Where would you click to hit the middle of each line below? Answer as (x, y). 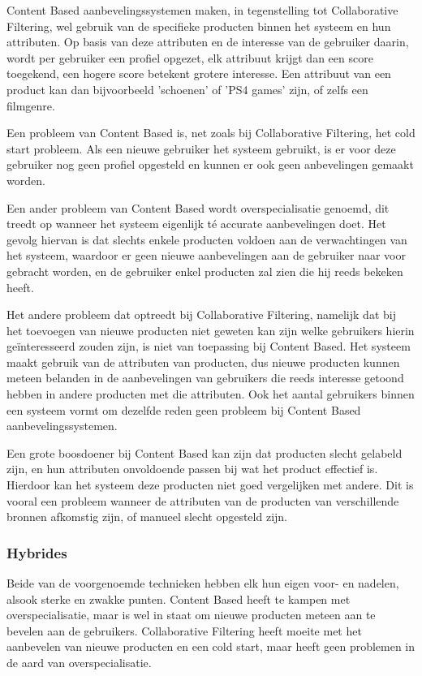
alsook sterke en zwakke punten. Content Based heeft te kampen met (179, 598)
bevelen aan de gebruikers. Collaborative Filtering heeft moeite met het (184, 630)
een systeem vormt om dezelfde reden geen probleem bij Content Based (184, 409)
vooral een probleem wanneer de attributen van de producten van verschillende (203, 500)
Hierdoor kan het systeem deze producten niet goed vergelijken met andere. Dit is (210, 485)
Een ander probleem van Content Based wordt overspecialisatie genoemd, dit (198, 207)
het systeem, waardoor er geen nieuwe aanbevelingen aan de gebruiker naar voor (206, 255)
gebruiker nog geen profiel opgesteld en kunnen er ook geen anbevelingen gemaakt (210, 164)
